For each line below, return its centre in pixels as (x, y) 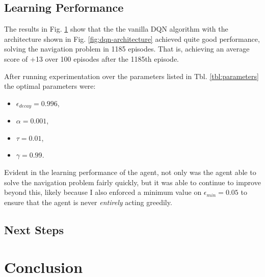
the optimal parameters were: (50, 86)
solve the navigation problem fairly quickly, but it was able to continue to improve (132, 182)
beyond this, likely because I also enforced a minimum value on (103, 192)
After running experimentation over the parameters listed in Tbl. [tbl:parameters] (131, 76)
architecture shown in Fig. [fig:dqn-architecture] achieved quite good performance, (132, 39)
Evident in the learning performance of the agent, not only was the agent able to (130, 172)
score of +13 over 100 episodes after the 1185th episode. (91, 58)
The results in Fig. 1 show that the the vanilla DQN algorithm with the (116, 29)
